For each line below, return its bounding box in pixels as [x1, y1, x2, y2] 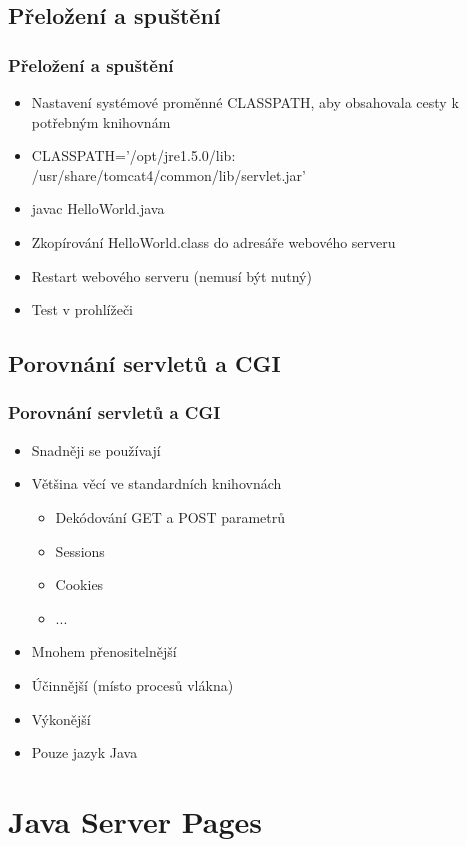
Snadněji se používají [31, 439, 161, 460]
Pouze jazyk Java [31, 742, 138, 763]
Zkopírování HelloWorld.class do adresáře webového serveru [31, 231, 396, 252]
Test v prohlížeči [31, 299, 134, 320]
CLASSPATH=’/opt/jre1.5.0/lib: [31, 145, 236, 166]
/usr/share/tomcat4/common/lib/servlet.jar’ [31, 164, 306, 185]
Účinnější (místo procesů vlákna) [31, 674, 234, 695]
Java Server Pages [8, 800, 263, 841]
